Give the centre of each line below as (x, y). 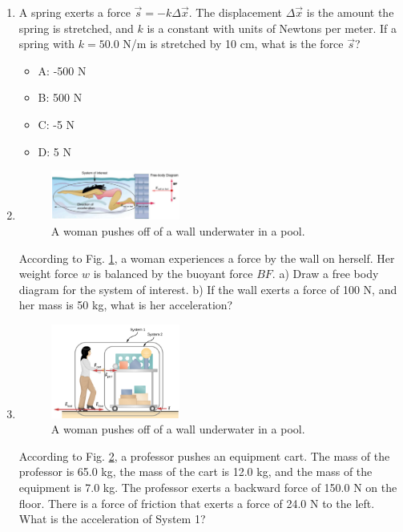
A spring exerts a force (75, 12)
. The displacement (235, 12)
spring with (47, 44)
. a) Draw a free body (325, 274)
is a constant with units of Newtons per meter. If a (272, 28)
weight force (48, 274)
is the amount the (350, 12)
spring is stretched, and (76, 28)
